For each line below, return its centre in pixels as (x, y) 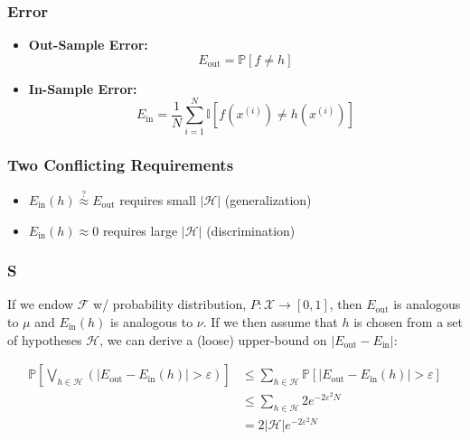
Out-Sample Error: (88, 45)
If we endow (41, 304)
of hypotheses (45, 339)
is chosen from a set (408, 321)
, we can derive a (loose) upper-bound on (213, 339)
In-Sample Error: (83, 88)
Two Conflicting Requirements (121, 165)
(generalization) (268, 199)
